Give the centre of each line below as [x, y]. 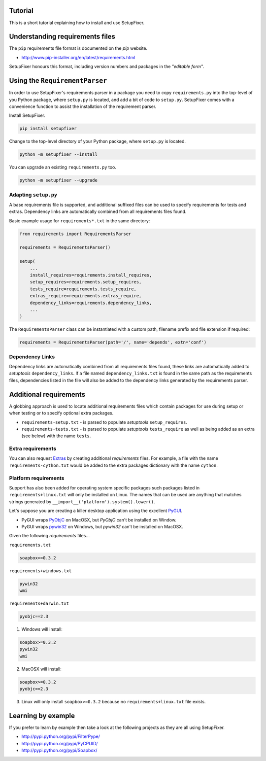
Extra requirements [33, 449]
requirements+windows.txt [40, 571]
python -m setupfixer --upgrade [59, 180]
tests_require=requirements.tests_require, [83, 289]
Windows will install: [42, 629]
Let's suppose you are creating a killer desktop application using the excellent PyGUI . [96, 511]
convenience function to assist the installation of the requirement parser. [83, 106]
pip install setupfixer [48, 129]
